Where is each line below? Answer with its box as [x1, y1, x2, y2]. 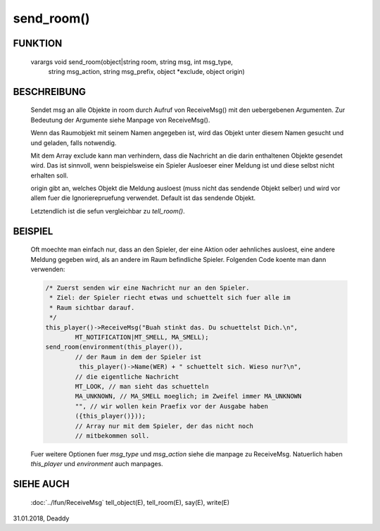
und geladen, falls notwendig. [30, 138, 117, 147]
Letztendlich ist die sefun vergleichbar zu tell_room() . [30, 206, 186, 215]
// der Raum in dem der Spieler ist [75, 353, 202, 361]
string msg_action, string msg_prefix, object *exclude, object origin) [48, 67, 246, 75]
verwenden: [30, 265, 65, 274]
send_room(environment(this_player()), [45, 343, 183, 351]
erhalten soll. [30, 171, 68, 180]
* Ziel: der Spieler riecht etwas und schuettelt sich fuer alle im [49, 294, 291, 302]
